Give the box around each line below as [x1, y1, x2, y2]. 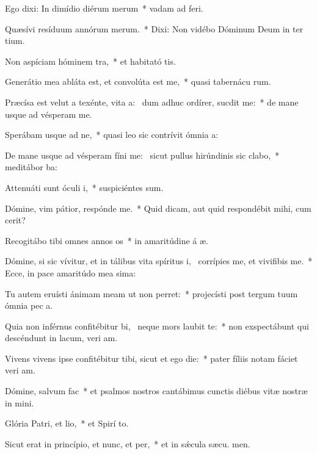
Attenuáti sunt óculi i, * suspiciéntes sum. [5, 181, 164, 193]
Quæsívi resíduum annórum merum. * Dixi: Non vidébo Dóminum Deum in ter [5, 22, 304, 35]
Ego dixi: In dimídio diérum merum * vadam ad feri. [5, 2, 203, 14]
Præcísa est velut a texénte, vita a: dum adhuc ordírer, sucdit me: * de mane [5, 95, 299, 108]
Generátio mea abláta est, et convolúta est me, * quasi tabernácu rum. [5, 75, 271, 88]
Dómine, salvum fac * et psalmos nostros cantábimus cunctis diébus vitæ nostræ [5, 384, 308, 397]
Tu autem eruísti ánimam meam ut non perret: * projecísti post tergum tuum [5, 287, 298, 300]
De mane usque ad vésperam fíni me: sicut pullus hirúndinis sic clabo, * [5, 148, 280, 161]
